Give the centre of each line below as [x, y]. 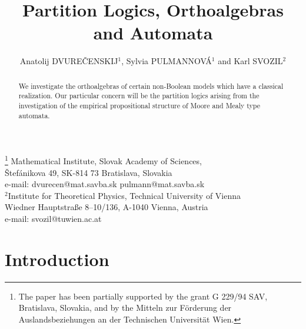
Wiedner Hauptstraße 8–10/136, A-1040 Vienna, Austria [107, 207]
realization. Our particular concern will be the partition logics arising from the [139, 96]
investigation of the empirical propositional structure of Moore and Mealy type [139, 106]
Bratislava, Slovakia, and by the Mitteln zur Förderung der [125, 308]
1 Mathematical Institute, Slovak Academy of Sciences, [103, 160]
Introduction [57, 259]
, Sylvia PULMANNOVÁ [167, 61]
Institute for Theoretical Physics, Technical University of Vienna [124, 195]
